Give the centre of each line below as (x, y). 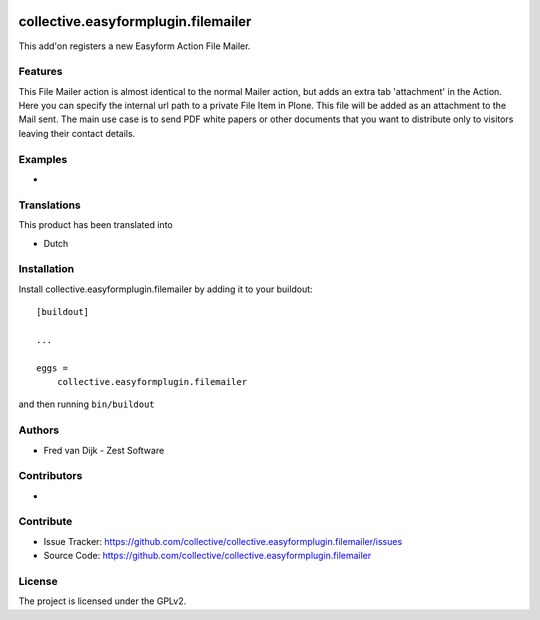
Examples (43, 159)
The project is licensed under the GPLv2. (102, 601)
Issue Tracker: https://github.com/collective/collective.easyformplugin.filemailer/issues (223, 541)
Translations (50, 205)
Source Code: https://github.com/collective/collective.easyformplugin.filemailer (207, 556)
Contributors (50, 476)
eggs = (52, 368)
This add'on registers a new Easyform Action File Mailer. (134, 46)
